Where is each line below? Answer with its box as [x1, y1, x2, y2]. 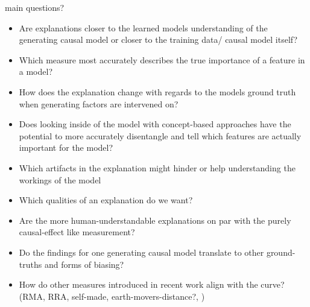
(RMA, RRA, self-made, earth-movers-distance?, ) [19, 290, 205, 302]
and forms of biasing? [44, 258, 124, 270]
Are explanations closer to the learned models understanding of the [19, 21, 268, 34]
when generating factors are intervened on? [19, 97, 179, 110]
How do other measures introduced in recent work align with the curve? [19, 278, 285, 291]
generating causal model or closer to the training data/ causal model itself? [19, 33, 298, 46]
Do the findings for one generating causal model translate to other [19, 245, 264, 258]
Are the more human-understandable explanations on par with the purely [19, 214, 291, 226]
